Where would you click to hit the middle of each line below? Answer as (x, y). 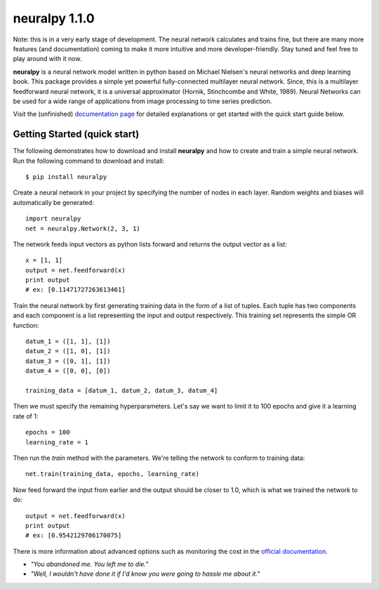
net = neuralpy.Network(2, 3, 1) (83, 229)
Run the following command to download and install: (89, 161)
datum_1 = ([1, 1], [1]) (68, 342)
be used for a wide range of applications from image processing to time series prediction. (142, 101)
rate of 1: (26, 416)
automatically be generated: (53, 202)
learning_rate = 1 (57, 442)
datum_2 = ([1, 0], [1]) (68, 351)
